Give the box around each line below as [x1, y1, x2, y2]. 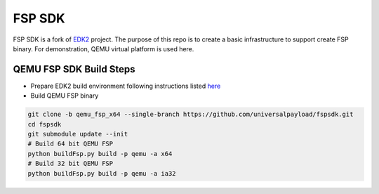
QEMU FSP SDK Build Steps [13, 63, 135, 75]
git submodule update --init [27, 130, 128, 138]
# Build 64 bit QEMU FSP [27, 140, 114, 148]
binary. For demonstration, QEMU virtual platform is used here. [13, 44, 194, 53]
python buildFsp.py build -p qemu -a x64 [27, 150, 173, 157]
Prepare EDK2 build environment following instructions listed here [30, 82, 221, 90]
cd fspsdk [27, 120, 62, 128]
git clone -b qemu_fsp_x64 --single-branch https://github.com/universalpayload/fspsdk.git [27, 110, 354, 119]
